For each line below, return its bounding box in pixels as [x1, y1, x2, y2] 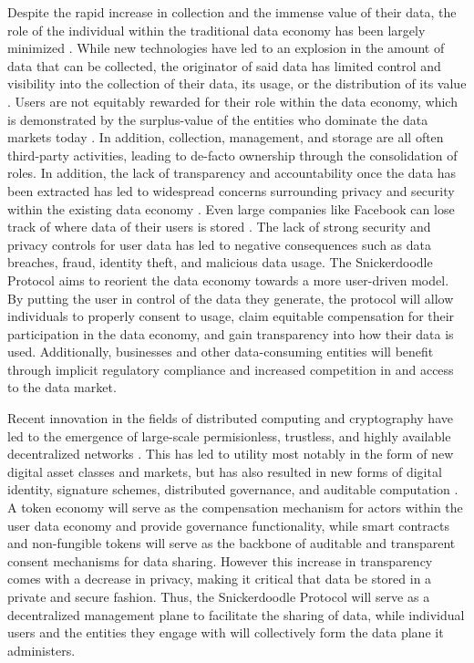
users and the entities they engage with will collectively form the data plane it [7, 623, 444, 642]
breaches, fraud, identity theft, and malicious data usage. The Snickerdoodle [7, 253, 433, 272]
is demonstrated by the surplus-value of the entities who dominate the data [7, 109, 428, 129]
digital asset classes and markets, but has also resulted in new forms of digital [7, 461, 442, 481]
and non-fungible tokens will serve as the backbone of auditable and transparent [7, 534, 456, 553]
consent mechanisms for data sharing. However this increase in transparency [7, 551, 433, 570]
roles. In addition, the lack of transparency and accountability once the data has [7, 163, 456, 182]
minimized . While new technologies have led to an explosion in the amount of [7, 38, 445, 57]
